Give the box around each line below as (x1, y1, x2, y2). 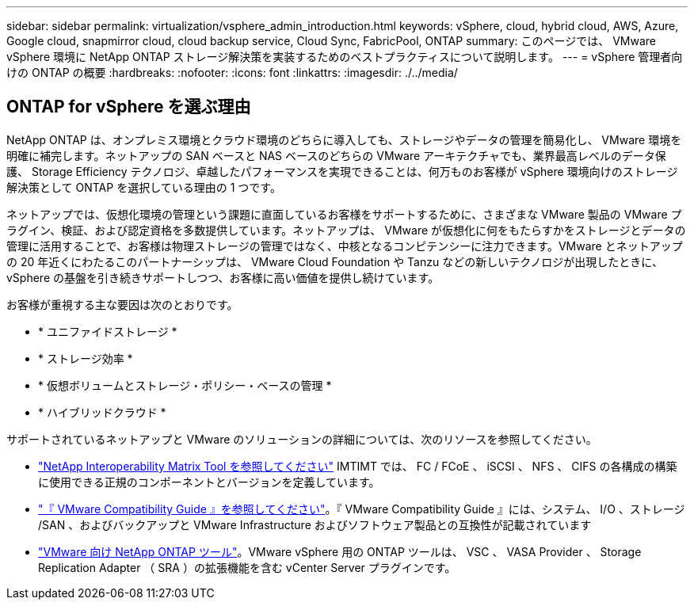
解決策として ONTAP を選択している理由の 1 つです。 (6, 180, 281, 194)
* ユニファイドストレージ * (38, 324, 177, 338)
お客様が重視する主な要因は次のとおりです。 (6, 297, 238, 311)
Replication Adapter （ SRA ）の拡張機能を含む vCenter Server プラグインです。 (38, 560, 456, 574)
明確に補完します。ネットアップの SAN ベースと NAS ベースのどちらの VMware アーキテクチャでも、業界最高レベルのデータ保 (6, 148, 666, 162)
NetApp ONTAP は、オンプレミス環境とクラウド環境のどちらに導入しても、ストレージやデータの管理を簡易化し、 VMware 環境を (6, 132, 682, 147)
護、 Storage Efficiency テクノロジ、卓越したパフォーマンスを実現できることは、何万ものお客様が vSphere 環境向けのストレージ (6, 164, 678, 178)
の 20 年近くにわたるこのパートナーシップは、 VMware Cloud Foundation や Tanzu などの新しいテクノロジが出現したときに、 (6, 254, 663, 269)
